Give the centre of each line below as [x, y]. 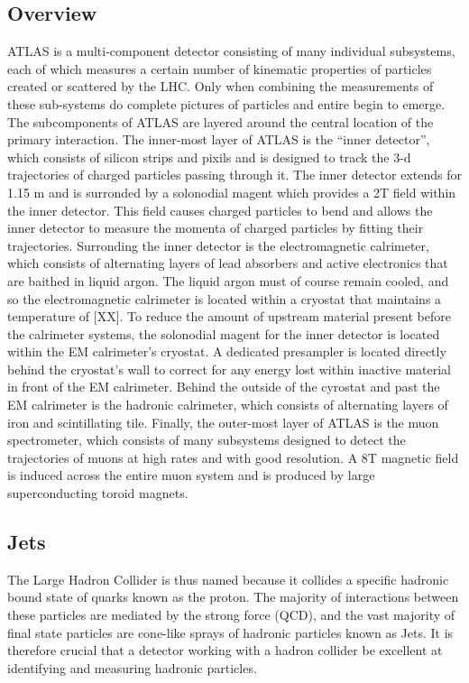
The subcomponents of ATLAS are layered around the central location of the [221, 121]
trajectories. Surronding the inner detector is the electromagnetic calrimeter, [218, 245]
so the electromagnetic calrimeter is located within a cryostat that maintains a [225, 298]
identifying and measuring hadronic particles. [132, 667]
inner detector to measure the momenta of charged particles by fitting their [216, 228]
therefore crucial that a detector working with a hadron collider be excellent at [225, 650]
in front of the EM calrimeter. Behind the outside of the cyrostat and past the [224, 387]
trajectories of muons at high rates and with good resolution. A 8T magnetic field [233, 457]
